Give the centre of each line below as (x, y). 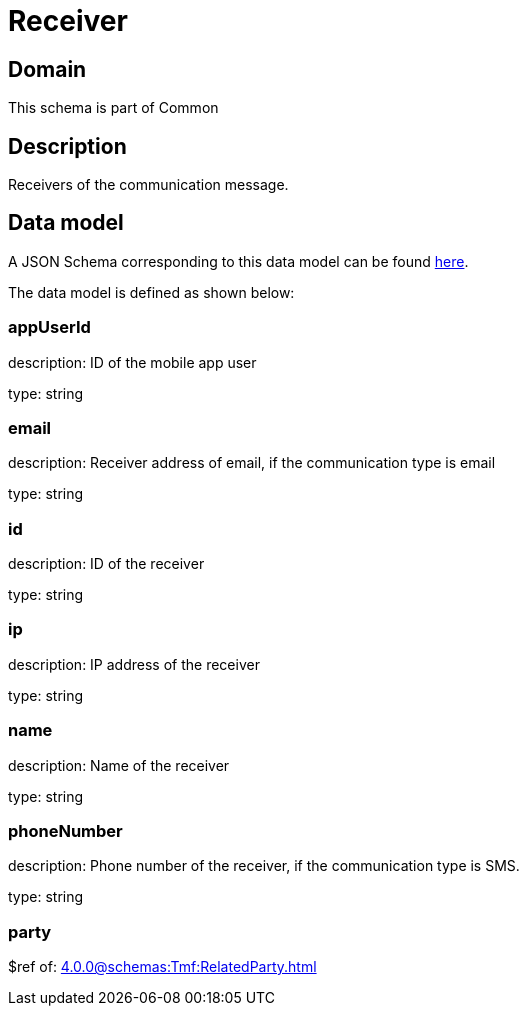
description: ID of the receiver (106, 564)
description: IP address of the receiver (134, 664)
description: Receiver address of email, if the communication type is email (252, 463)
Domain (47, 69)
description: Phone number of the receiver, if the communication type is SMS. (264, 866)
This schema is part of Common (113, 108)
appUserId (49, 327)
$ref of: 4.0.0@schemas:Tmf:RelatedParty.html (162, 967)
